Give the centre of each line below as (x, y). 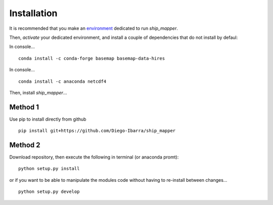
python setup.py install (49, 169)
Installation (33, 13)
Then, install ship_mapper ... (38, 92)
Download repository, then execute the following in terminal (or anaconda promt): (94, 157)
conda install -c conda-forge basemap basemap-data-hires (92, 58)
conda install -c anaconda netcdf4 (62, 81)
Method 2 (25, 145)
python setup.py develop (49, 192)
